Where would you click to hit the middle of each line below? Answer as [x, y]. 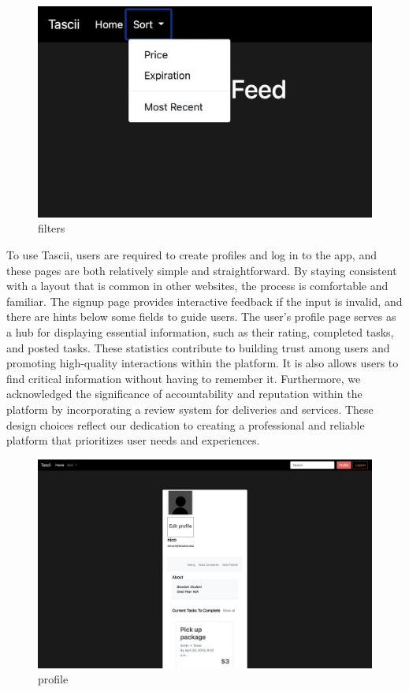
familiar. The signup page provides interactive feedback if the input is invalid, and [204, 301]
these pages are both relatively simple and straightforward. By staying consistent [202, 270]
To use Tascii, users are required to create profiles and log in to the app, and [191, 255]
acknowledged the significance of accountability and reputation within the [184, 394]
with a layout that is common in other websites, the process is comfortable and [197, 286]
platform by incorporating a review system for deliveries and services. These [190, 409]
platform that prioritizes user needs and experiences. [133, 440]
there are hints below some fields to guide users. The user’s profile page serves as [201, 316]
